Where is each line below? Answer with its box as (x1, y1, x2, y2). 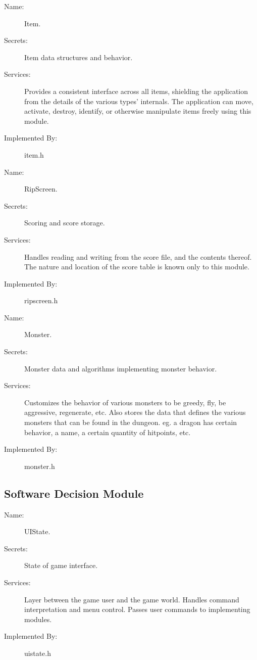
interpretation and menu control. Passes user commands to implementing (24, 604, 250, 615)
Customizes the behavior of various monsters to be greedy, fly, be (24, 397, 226, 407)
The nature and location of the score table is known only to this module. (24, 261, 249, 272)
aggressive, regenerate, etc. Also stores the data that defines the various (24, 407, 246, 417)
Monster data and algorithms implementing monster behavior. (24, 363, 217, 373)
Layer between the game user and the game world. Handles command (24, 594, 239, 604)
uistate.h (24, 647, 51, 658)
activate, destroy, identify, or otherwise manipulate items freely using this (24, 106, 251, 116)
